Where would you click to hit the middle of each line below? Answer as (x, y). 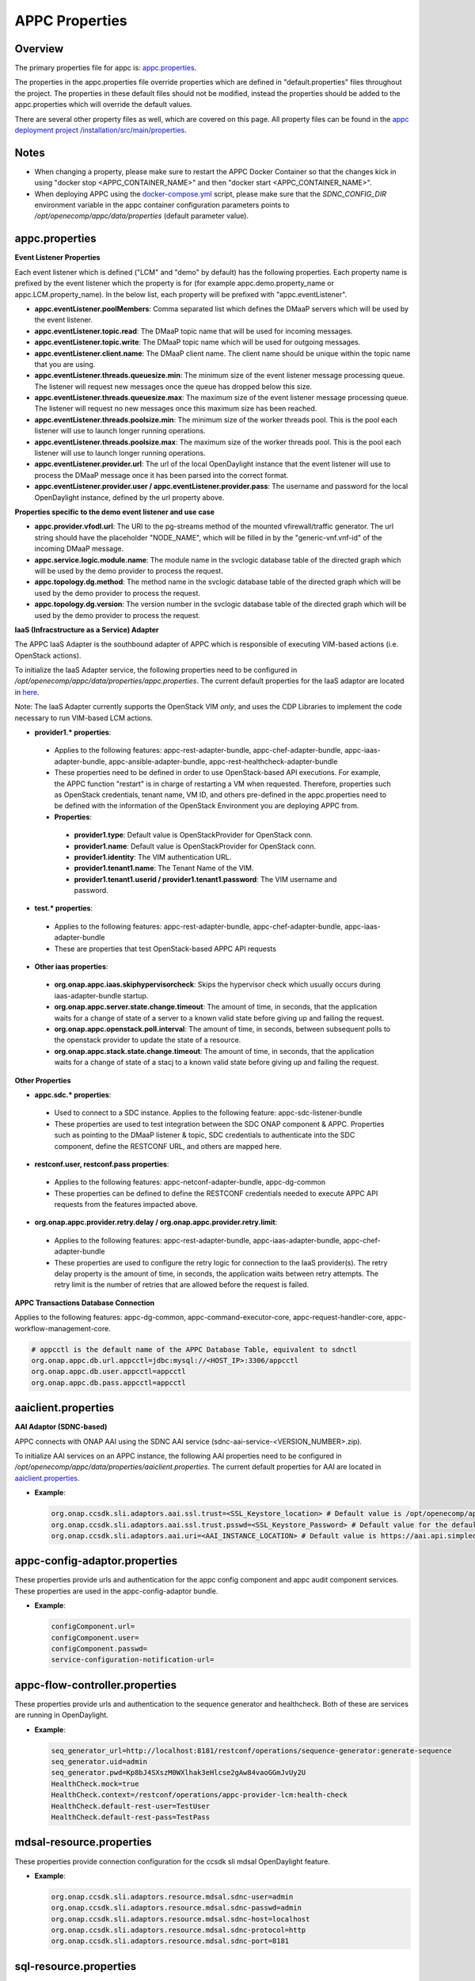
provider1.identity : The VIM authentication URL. (153, 857)
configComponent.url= (93, 1627)
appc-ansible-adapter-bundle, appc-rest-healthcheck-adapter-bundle (223, 761)
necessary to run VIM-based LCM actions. (84, 718)
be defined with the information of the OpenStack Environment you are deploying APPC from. (207, 806)
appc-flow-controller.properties (96, 1685)
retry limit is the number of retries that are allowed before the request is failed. (182, 1284)
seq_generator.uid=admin (99, 1762)
